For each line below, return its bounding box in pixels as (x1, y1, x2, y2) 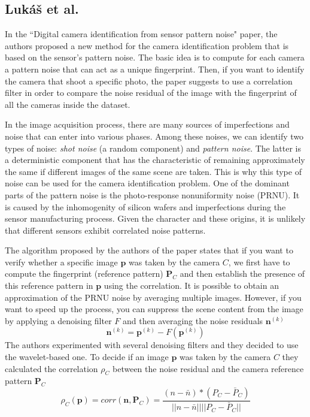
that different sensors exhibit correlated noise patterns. (5, 223, 206, 236)
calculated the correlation (5, 362, 98, 374)
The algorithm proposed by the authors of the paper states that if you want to (5, 244, 293, 256)
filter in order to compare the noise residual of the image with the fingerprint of (5, 86, 297, 99)
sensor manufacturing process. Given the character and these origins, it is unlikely (5, 212, 306, 225)
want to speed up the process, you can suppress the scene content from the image (5, 303, 303, 315)
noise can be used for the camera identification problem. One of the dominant (5, 177, 290, 189)
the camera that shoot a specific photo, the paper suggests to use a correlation (5, 74, 293, 87)
